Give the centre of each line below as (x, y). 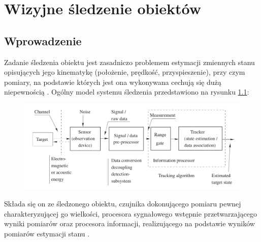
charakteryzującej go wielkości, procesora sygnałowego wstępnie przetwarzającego (130, 213)
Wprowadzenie (43, 40)
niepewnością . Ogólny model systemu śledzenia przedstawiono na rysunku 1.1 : (127, 92)
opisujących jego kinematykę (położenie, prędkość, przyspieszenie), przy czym (125, 72)
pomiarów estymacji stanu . (47, 234)
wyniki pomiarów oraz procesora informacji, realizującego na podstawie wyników (129, 223)
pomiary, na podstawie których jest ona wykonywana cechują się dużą (113, 82)
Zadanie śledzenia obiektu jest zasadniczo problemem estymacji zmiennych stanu (129, 62)
